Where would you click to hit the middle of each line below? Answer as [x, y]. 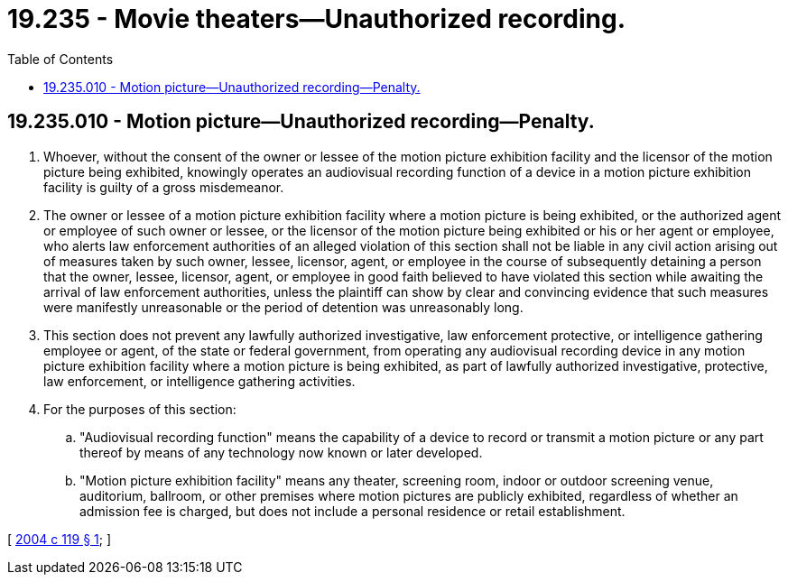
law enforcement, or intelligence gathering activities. [199, 381]
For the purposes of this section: [140, 409]
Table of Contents [60, 59]
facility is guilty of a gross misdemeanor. [164, 187]
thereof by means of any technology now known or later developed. [281, 452]
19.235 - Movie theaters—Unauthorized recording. [316, 19]
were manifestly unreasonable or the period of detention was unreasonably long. [283, 307]
